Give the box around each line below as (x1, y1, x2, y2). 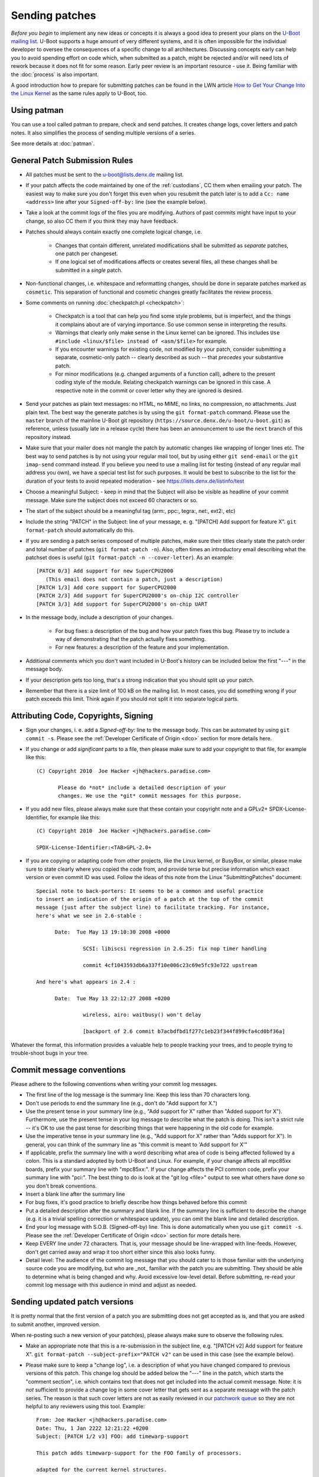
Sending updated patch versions (11, 1297, 134, 1307)
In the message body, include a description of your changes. (25, 614, 174, 621)
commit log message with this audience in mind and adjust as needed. (25, 1281, 197, 1289)
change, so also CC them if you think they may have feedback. (25, 217, 178, 225)
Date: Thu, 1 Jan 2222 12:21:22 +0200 (36, 1424, 149, 1432)
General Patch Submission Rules (11, 155, 134, 165)
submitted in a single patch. (55, 266, 123, 274)
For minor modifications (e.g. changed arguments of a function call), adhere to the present (55, 370, 275, 378)
